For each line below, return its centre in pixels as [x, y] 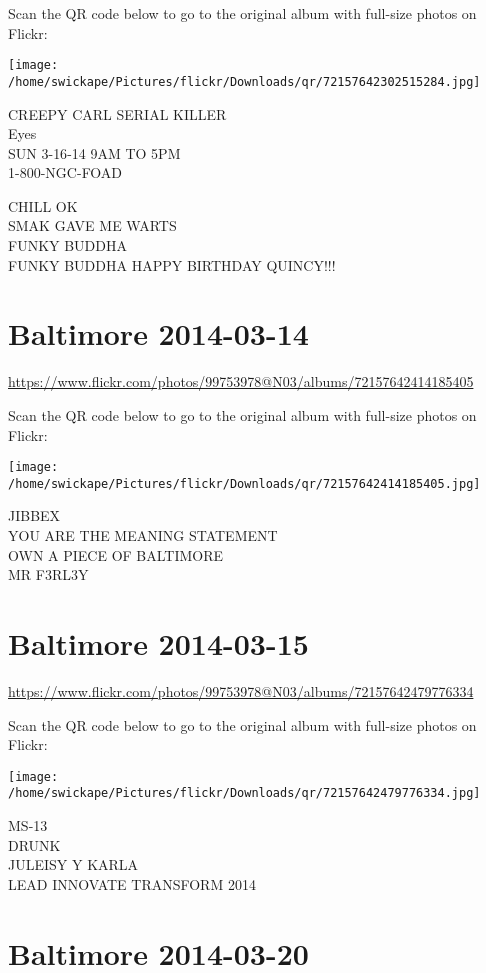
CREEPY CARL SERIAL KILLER [117, 113]
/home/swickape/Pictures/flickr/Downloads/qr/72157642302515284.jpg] [244, 81]
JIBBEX [34, 515]
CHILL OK [43, 205]
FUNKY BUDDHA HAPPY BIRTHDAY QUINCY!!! [172, 264]
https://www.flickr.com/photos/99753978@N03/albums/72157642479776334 [241, 690]
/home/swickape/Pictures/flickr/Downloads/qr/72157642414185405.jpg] [244, 483]
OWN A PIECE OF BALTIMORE [116, 554]
